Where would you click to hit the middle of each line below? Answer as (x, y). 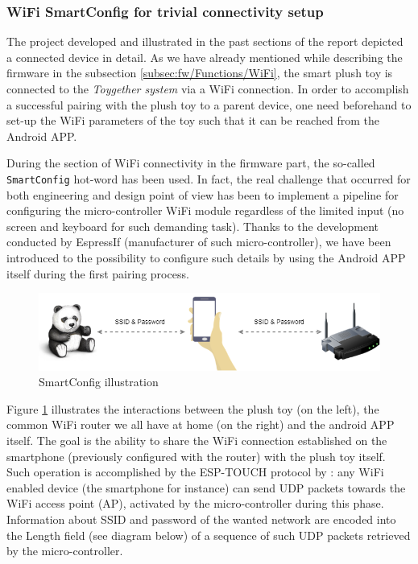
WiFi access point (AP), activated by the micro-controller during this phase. (195, 503)
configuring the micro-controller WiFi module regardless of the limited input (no (205, 210)
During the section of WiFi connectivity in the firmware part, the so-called (191, 163)
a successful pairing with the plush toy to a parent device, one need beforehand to (209, 104)
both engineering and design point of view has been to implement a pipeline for (203, 194)
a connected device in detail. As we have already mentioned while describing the (205, 57)
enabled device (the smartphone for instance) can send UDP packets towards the (206, 487)
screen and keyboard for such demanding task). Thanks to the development (193, 226)
